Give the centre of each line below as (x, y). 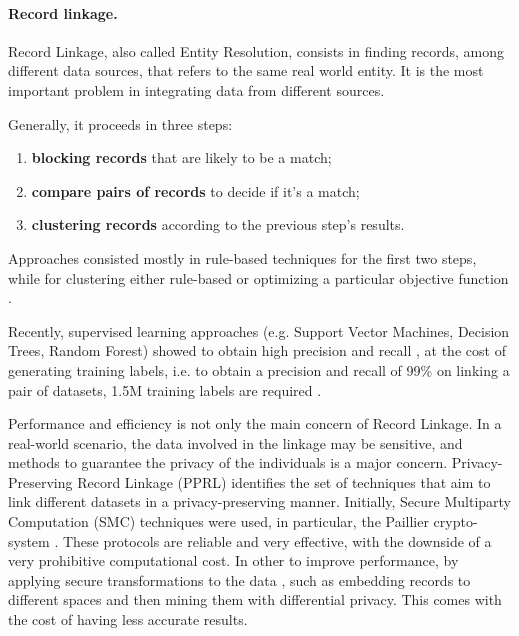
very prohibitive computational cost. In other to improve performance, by (233, 560)
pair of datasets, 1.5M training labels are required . (165, 389)
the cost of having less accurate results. (128, 619)
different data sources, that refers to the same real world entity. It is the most (246, 70)
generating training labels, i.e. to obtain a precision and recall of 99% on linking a (259, 369)
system (29, 540)
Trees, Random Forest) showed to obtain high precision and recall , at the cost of (257, 350)
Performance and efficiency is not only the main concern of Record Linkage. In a (255, 423)
